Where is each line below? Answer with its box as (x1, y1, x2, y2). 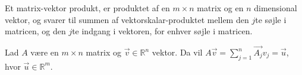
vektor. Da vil (152, 46, 203, 58)
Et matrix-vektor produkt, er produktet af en (5, 2, 170, 14)
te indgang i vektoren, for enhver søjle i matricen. (72, 25, 253, 37)
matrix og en (197, 2, 244, 14)
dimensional (254, 2, 297, 14)
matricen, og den (5, 25, 66, 37)
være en (30, 46, 59, 58)
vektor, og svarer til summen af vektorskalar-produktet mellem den (5, 13, 249, 25)
